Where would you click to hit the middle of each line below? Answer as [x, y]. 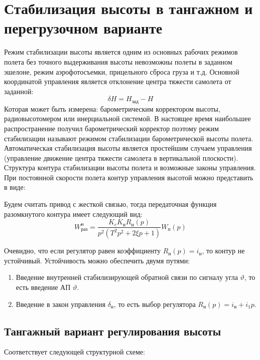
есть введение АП [43, 287]
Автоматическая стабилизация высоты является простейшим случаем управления [128, 148]
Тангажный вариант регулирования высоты [113, 331]
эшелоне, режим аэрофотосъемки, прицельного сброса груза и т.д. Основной [122, 71]
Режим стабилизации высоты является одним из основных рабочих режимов [121, 52]
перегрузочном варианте [83, 28]
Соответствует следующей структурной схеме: [75, 352]
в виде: [15, 187]
